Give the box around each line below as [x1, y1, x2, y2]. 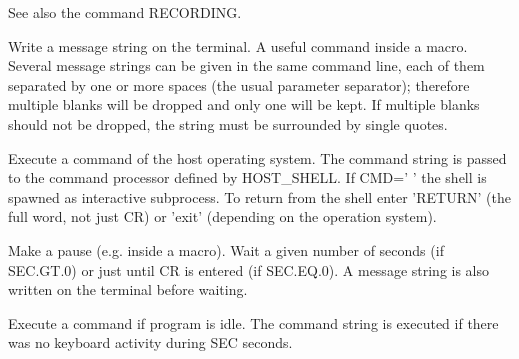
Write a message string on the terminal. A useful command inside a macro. [8, 35, 468, 56]
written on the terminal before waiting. [8, 279, 248, 300]
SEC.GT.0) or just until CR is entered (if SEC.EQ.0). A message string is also [8, 259, 490, 280]
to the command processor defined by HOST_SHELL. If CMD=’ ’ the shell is [8, 167, 487, 188]
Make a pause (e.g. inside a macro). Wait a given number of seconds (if [8, 239, 444, 260]
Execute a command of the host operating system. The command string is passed [8, 147, 507, 168]
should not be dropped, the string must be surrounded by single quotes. [8, 113, 448, 134]
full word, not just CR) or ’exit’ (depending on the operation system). [8, 206, 437, 227]
